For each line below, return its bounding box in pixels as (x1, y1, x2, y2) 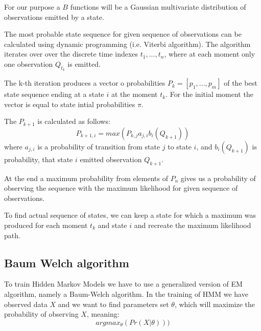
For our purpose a (4, 2, 60, 12)
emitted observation (80, 154, 142, 164)
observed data (4, 298, 48, 309)
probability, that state (4, 154, 73, 164)
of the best (224, 78, 257, 88)
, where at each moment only (164, 48, 255, 59)
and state (98, 219, 127, 230)
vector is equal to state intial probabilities (4, 98, 135, 109)
